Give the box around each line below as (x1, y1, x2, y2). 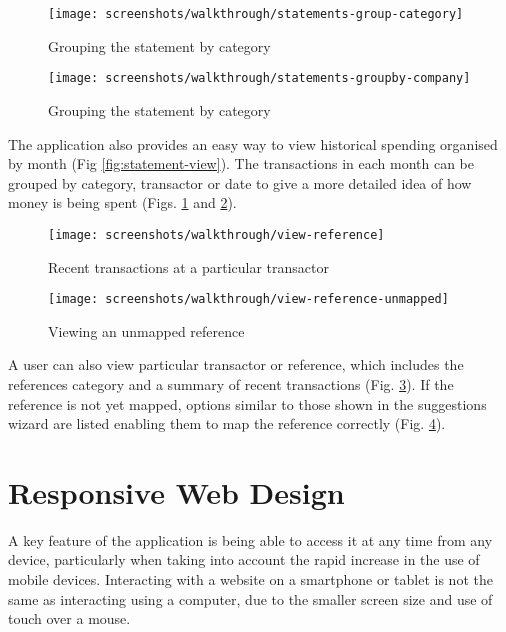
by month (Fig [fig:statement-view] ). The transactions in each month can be (8, 153, 474, 174)
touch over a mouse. (8, 608, 131, 629)
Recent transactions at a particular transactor (48, 256, 330, 277)
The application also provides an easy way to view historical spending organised (8, 133, 498, 154)
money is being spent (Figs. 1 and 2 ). (8, 192, 237, 213)
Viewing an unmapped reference (48, 320, 245, 341)
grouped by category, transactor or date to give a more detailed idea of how (8, 172, 472, 193)
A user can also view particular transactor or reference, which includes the (8, 354, 464, 375)
